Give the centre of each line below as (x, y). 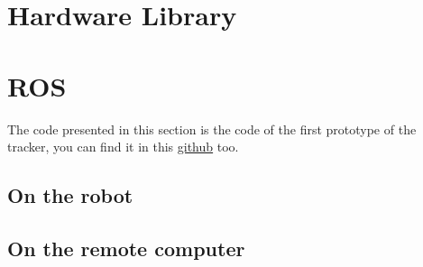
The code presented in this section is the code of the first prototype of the (212, 129)
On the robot (70, 195)
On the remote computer (126, 248)
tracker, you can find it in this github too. (123, 147)
